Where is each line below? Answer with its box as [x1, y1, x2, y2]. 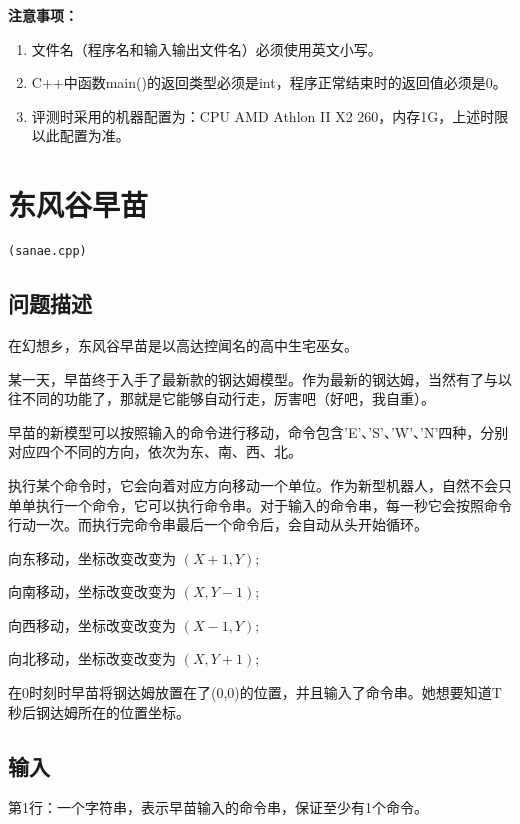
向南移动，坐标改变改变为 [8, 581, 176, 602]
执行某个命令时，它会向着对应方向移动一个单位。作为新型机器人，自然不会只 [8, 474, 512, 495]
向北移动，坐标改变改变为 [8, 648, 176, 669]
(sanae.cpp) [8, 244, 87, 259]
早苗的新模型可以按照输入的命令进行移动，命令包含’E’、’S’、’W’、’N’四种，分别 [8, 421, 509, 442]
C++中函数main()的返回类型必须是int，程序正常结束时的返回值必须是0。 [31, 72, 507, 93]
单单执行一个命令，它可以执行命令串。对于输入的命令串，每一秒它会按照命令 [8, 494, 512, 515]
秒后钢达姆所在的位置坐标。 [8, 701, 190, 722]
